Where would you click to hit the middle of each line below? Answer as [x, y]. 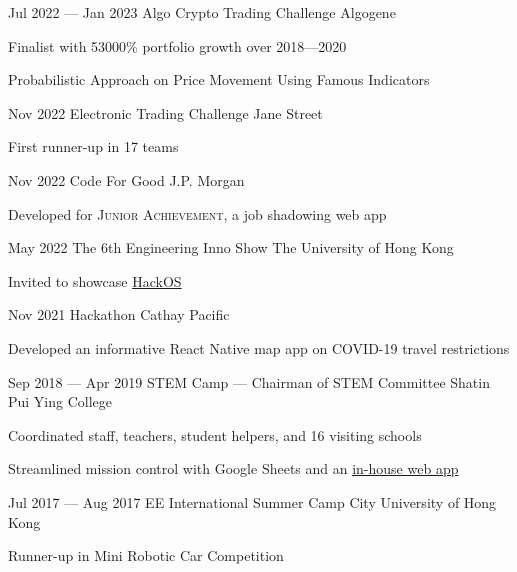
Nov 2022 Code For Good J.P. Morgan [126, 179]
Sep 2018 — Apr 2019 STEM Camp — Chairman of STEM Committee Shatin [249, 381]
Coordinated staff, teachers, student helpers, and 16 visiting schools [215, 434]
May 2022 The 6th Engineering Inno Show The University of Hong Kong [231, 247]
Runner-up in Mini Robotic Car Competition [146, 555]
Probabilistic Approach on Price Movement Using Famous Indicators [219, 79]
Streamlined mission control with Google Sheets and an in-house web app [233, 468]
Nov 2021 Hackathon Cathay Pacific [119, 314]
